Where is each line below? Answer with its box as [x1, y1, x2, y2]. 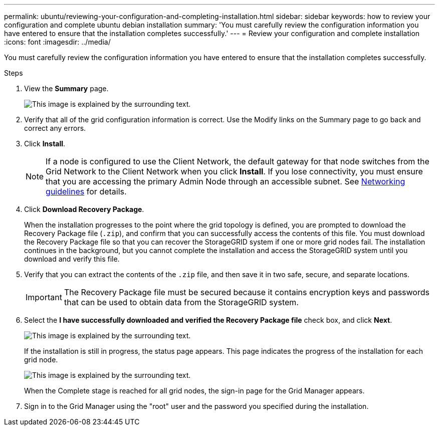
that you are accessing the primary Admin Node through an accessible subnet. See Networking [46, 176, 405, 186]
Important [26, 292, 62, 302]
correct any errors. [24, 124, 86, 132]
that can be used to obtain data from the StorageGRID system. [64, 297, 299, 307]
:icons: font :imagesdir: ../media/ [4, 38, 111, 46]
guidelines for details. [46, 186, 127, 196]
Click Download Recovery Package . [24, 205, 144, 213]
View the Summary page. [24, 84, 109, 93]
